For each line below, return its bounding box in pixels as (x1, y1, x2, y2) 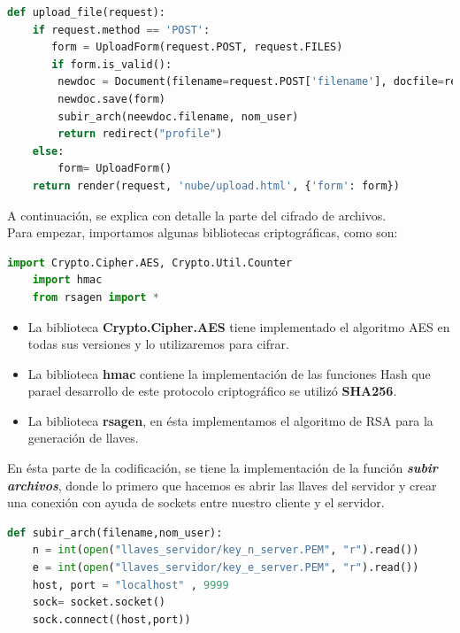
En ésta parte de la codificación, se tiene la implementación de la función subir (7, 459, 438, 477)
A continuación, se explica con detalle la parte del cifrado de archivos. (7, 205, 387, 224)
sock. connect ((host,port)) (32, 613, 191, 626)
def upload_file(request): (7, 6, 165, 19)
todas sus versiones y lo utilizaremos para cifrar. (27, 335, 289, 353)
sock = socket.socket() (32, 596, 165, 609)
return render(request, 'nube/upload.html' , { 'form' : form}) (32, 179, 400, 192)
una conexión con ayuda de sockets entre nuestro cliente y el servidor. (7, 493, 385, 512)
